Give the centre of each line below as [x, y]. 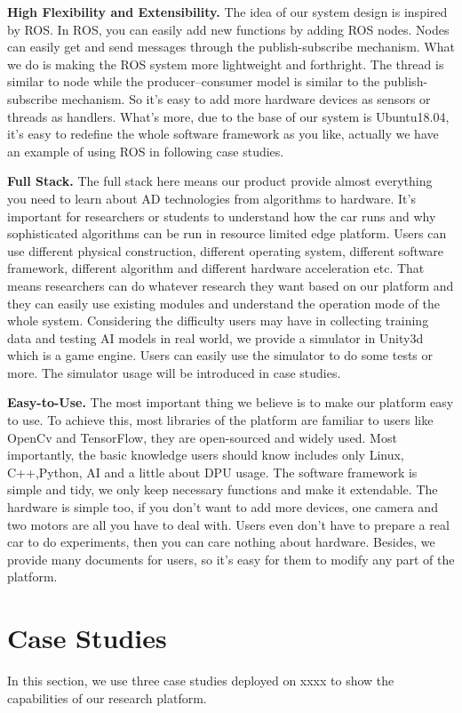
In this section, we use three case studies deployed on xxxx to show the [201, 681]
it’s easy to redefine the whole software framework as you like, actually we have [223, 134]
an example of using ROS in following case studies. [146, 151]
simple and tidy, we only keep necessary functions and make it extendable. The [223, 489]
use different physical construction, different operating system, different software [226, 250]
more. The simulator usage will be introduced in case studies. [174, 372]
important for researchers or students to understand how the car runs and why [222, 216]
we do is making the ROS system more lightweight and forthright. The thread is [226, 64]
